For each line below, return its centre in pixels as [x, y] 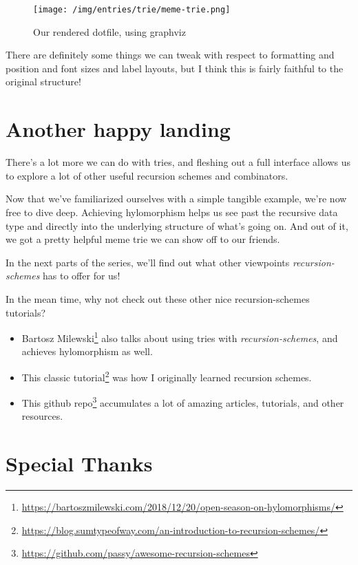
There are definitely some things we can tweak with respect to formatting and [170, 55]
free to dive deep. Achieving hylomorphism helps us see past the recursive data [172, 212]
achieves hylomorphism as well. [87, 351]
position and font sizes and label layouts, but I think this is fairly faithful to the [175, 68]
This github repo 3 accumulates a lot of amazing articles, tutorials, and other [183, 402]
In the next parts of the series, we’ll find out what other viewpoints [148, 262]
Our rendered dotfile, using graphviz [109, 31]
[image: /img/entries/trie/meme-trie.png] [132, 10]
